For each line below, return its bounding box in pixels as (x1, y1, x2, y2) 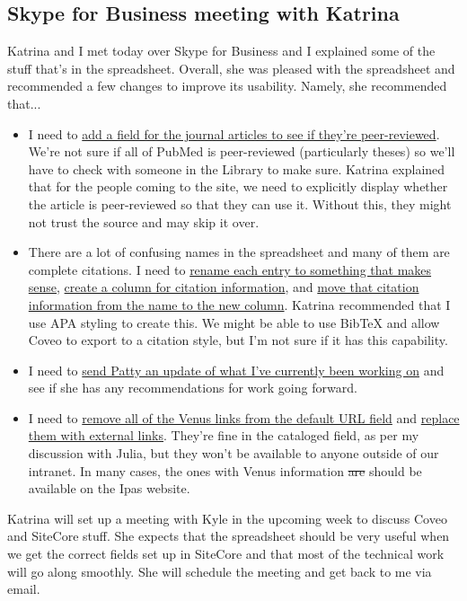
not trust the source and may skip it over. (28, 212, 260, 231)
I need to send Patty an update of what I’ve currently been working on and (28, 360, 445, 379)
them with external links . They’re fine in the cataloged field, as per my (28, 426, 419, 445)
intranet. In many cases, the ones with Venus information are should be (28, 461, 422, 480)
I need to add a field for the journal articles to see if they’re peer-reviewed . (28, 124, 440, 143)
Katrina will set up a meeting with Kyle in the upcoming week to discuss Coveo (7, 508, 447, 527)
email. (7, 579, 40, 598)
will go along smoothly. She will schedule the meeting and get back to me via (7, 561, 432, 580)
